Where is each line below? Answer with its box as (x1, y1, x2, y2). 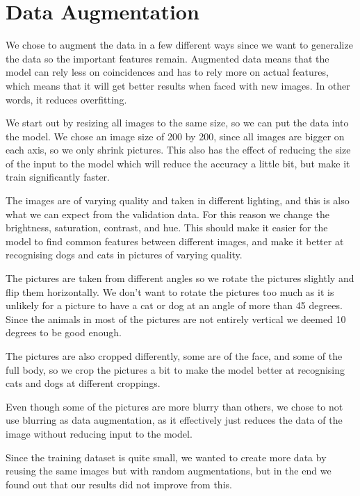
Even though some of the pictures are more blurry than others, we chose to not (6, 399, 343, 413)
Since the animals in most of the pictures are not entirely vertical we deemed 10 (6, 311, 346, 326)
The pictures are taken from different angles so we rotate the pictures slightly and (6, 271, 354, 286)
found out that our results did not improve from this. (6, 477, 232, 491)
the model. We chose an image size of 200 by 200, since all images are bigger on (6, 129, 345, 143)
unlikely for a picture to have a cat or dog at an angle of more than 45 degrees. (6, 298, 343, 313)
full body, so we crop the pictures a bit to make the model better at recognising (6, 362, 345, 377)
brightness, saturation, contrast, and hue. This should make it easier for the (6, 220, 328, 235)
